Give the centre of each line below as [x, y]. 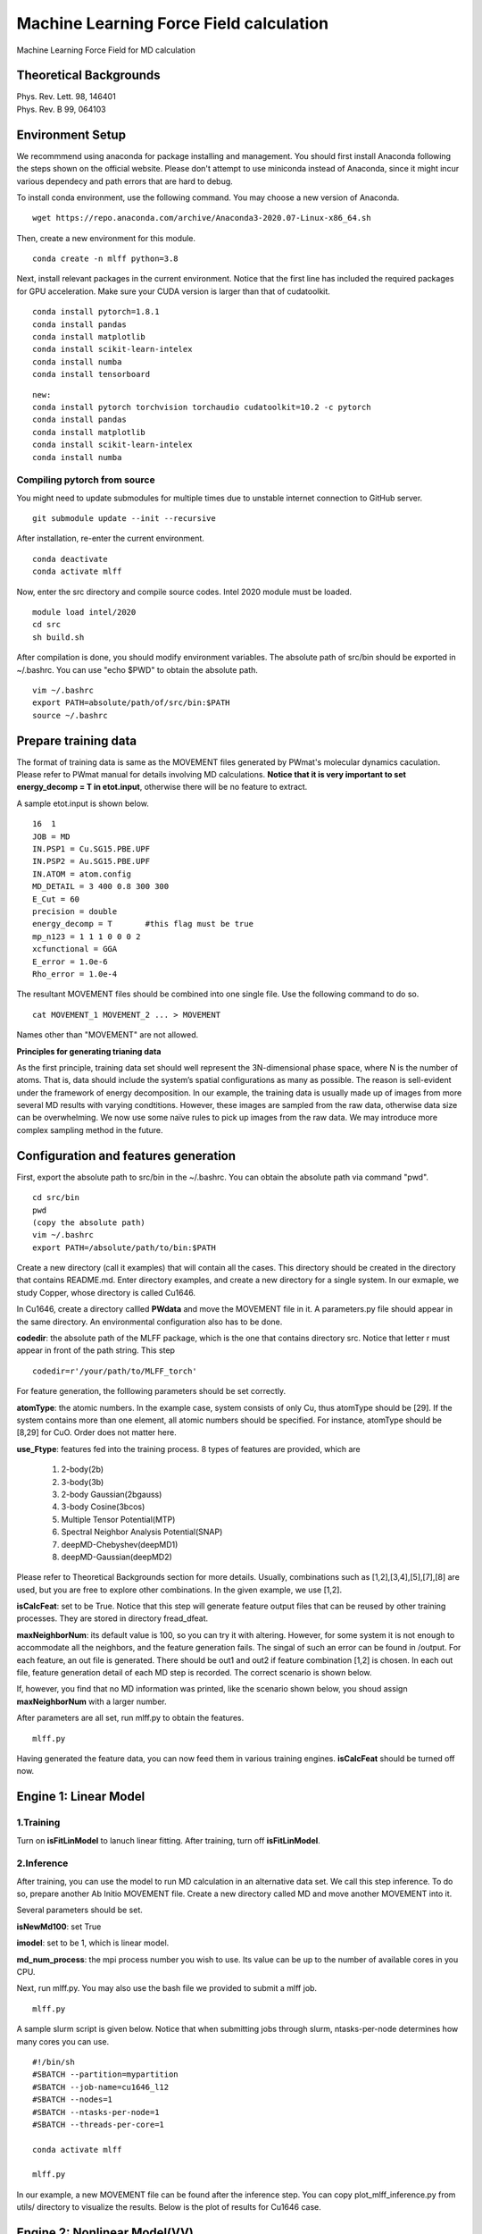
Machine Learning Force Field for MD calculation [106, 50]
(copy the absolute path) [89, 1222]
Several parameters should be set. [79, 1910]
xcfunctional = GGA [75, 949]
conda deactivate [70, 559]
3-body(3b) [83, 1482]
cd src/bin [56, 1198]
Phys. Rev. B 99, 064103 [61, 109]
